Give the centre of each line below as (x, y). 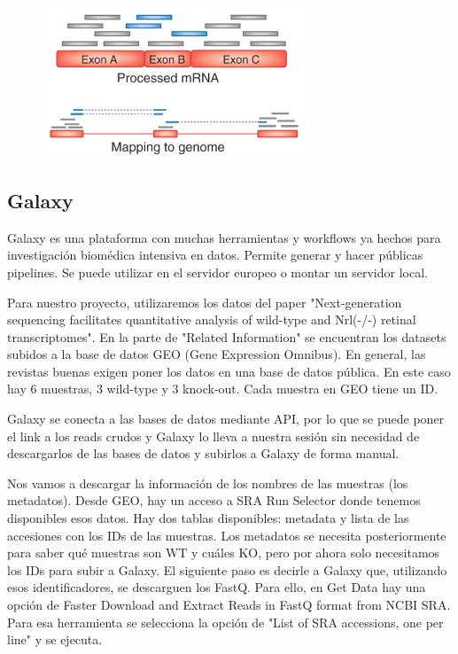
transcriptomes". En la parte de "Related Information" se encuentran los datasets (227, 336)
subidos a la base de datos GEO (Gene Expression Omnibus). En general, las (217, 354)
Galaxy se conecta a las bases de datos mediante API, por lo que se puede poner (226, 419)
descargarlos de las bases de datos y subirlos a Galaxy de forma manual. (203, 453)
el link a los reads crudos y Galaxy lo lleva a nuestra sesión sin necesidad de (213, 436)
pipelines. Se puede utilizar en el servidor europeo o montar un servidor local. (217, 272)
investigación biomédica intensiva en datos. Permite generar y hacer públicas (215, 255)
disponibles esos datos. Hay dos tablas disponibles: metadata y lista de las (208, 518)
